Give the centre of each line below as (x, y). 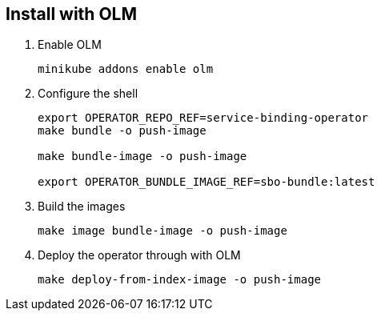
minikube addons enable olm (126, 69)
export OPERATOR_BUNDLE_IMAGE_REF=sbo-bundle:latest (207, 182)
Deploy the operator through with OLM (139, 255)
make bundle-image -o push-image (142, 156)
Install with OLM (72, 14)
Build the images (82, 207)
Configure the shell (88, 94)
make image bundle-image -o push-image (162, 231)
